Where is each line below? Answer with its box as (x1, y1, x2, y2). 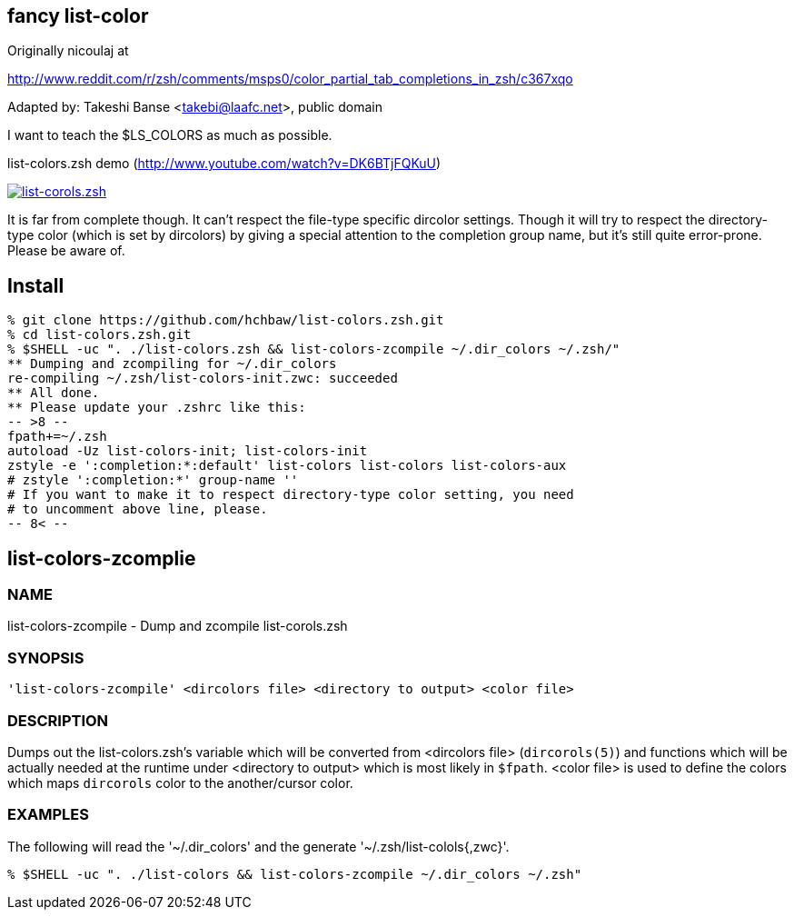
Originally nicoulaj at (7, 43, 129, 59)
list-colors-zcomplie (7, 546, 196, 570)
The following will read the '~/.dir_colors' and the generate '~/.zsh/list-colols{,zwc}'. (7, 838, 510, 854)
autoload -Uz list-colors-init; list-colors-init (7, 444, 368, 459)
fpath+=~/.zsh (7, 429, 107, 444)
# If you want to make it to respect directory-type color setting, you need (7, 487, 574, 503)
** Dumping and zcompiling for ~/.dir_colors (7, 356, 337, 372)
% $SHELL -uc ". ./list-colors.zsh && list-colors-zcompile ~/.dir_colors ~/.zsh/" (7, 342, 620, 357)
